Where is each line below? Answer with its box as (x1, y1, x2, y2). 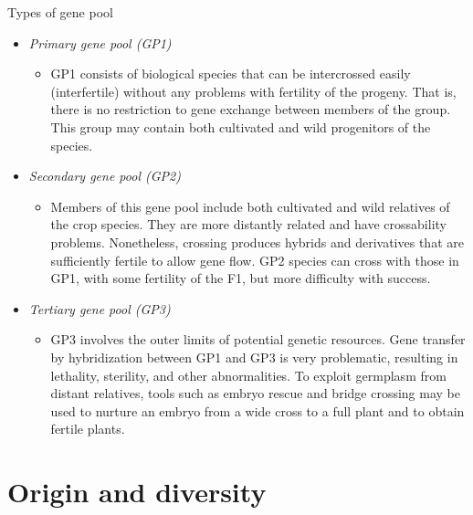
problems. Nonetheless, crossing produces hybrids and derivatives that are (50, 232, 464, 251)
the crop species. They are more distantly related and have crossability (50, 215, 447, 234)
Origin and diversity (7, 473, 267, 510)
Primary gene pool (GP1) (28, 33, 172, 52)
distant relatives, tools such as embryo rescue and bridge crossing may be (50, 384, 460, 403)
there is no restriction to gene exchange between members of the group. (50, 100, 451, 119)
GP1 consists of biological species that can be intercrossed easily (50, 64, 411, 83)
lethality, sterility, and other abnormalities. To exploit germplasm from (50, 365, 447, 384)
